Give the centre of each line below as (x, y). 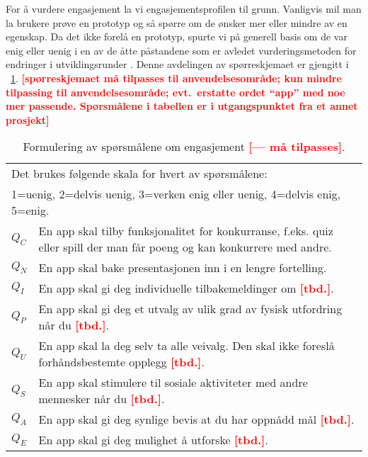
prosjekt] (28, 119)
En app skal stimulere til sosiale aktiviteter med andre (173, 383)
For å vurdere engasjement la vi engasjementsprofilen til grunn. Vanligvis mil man (184, 9)
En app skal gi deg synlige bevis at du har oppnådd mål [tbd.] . (196, 419)
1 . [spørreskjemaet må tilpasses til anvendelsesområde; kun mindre (176, 78)
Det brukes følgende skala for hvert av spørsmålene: (139, 174)
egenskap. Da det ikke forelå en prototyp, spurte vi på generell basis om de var (177, 36)
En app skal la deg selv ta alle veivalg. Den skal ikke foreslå (186, 346)
